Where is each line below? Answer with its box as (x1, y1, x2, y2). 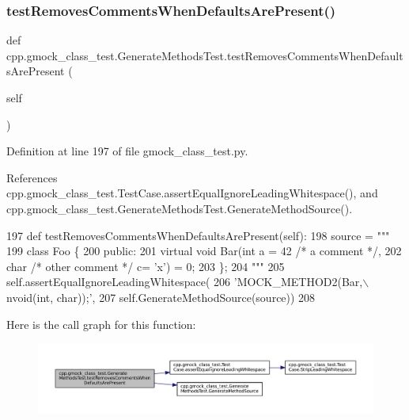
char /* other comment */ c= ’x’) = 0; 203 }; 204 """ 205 (6, 258, 285, 274)
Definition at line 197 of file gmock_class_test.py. (6, 143, 248, 159)
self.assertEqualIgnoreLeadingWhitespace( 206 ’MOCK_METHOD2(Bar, (6, 273, 363, 290)
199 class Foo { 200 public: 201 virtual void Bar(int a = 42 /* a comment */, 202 (6, 242, 402, 259)
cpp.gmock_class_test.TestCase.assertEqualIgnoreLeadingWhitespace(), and (6, 185, 378, 201)
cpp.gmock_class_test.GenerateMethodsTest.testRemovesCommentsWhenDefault (6, 47, 403, 63)
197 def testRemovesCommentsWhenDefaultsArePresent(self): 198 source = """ (6, 227, 390, 243)
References (6, 169, 58, 185)
